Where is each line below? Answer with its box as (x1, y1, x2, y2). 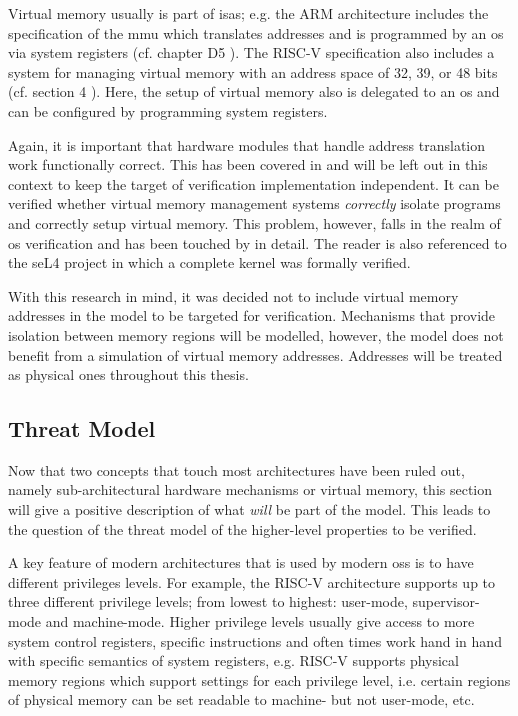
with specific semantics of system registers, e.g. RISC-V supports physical (8, 650, 459, 671)
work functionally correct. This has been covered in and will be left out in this (8, 154, 488, 175)
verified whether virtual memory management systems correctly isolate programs (8, 193, 501, 214)
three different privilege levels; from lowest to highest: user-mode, (8, 591, 408, 612)
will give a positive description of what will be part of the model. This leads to (8, 499, 491, 520)
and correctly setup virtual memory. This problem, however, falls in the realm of (8, 212, 501, 233)
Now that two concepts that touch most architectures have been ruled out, (8, 459, 465, 480)
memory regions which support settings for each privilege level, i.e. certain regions (8, 669, 511, 690)
